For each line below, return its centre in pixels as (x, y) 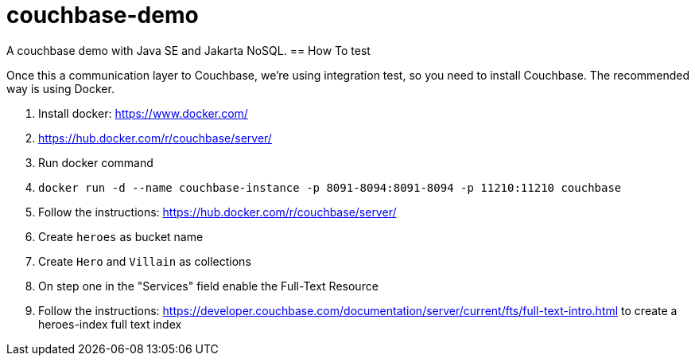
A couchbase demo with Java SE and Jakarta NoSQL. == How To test (188, 50)
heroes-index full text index (110, 324)
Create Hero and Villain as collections (145, 261)
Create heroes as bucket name (121, 236)
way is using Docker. (60, 88)
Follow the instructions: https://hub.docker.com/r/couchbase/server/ (217, 212)
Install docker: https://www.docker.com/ (143, 113)
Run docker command (96, 162)
